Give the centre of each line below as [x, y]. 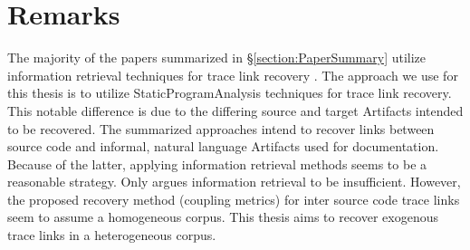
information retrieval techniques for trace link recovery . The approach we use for [233, 75]
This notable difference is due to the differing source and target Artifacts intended [235, 110]
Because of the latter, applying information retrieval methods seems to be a [217, 163]
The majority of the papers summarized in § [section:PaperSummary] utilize [217, 58]
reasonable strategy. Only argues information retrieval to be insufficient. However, [234, 182]
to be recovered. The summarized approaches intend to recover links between [221, 128]
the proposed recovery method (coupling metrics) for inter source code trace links [234, 199]
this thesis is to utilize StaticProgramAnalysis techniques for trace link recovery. [230, 93]
